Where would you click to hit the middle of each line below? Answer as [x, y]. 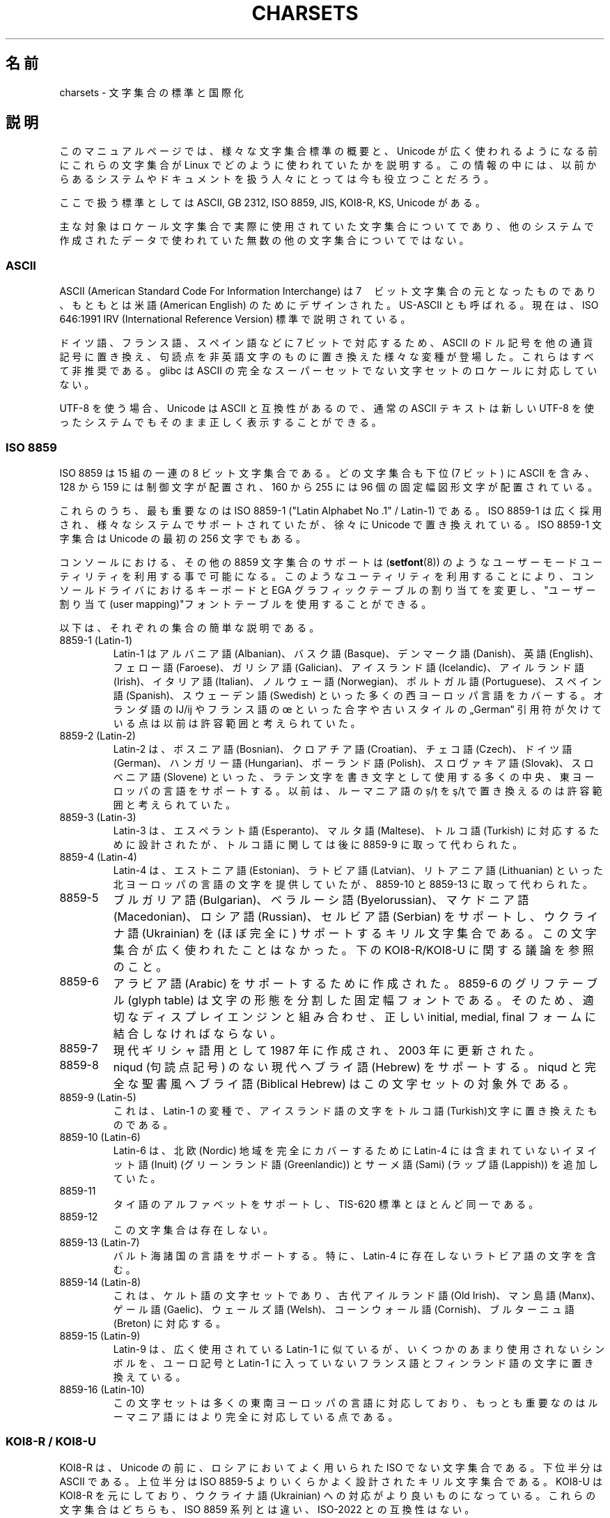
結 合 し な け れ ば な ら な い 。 [197, 1033]
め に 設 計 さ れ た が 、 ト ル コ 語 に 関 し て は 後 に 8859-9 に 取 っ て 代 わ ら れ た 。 [318, 844]
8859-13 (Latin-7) [100, 1242]
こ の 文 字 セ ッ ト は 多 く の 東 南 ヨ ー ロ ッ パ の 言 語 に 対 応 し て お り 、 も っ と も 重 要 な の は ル [355, 1402]
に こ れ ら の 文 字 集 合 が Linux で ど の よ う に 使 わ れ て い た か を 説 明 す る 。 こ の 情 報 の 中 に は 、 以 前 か [328, 165]
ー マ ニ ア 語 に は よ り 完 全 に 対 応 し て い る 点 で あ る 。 [256, 1416]
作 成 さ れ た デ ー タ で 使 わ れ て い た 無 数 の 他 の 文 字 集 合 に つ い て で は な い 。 [264, 240]
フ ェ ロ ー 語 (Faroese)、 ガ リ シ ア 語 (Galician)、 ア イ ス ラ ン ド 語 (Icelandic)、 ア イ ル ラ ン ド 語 [349, 667]
